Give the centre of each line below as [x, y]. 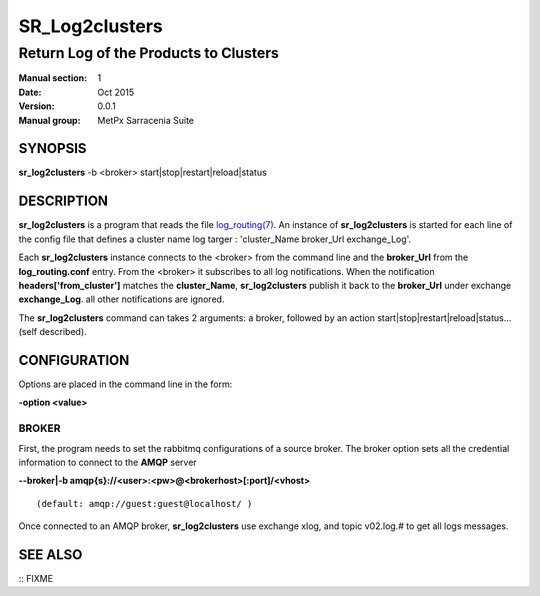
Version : [36, 106]
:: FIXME [36, 579]
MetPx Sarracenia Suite [146, 120]
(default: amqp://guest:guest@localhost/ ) [144, 503]
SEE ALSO [50, 554]
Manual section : [53, 78]
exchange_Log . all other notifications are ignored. [121, 299]
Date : [30, 92]
